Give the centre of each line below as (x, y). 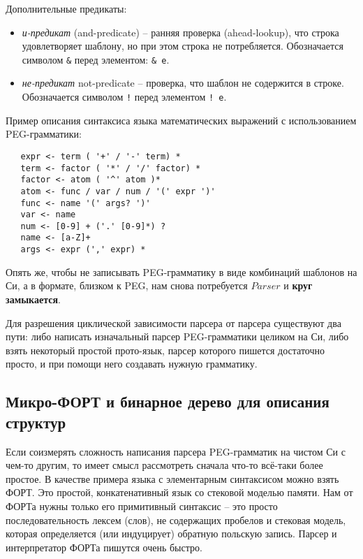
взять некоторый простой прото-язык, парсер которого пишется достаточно (165, 350)
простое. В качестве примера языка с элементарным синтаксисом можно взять (172, 478)
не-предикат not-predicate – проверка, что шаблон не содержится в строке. (183, 83)
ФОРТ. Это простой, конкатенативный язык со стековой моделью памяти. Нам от (179, 492)
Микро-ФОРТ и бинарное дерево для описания (168, 401)
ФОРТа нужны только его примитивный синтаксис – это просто (142, 506)
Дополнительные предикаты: (66, 8)
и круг (298, 285)
